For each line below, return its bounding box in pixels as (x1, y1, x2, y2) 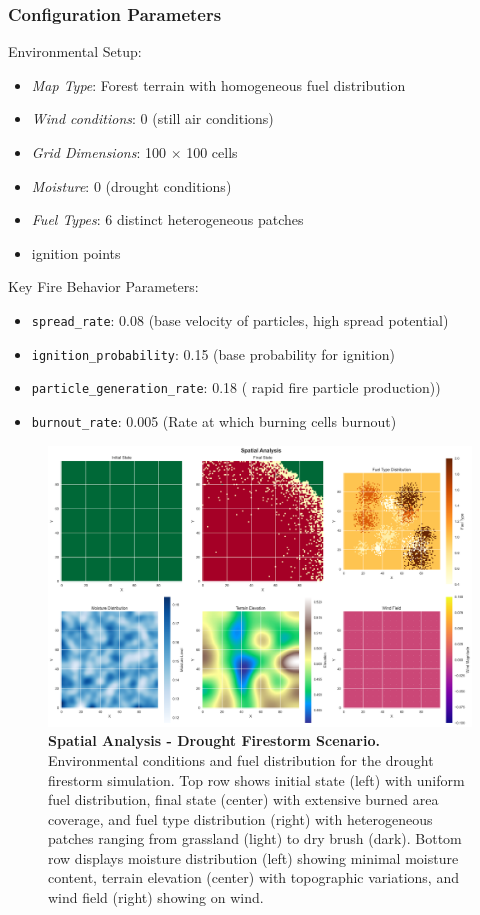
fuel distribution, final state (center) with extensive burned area (48, 789, 439, 810)
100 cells (186, 142, 238, 162)
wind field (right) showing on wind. (48, 887, 264, 908)
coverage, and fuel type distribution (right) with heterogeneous (48, 808, 433, 829)
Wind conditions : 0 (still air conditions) (31, 108, 274, 129)
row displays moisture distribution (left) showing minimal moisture (48, 847, 459, 868)
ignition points (31, 242, 121, 263)
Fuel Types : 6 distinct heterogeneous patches (31, 209, 304, 230)
